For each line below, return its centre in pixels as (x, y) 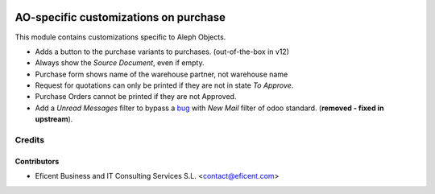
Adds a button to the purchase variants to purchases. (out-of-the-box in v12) (162, 52)
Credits (29, 140)
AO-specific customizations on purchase (120, 17)
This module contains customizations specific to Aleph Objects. (120, 37)
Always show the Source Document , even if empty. (120, 63)
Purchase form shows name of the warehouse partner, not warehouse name (162, 74)
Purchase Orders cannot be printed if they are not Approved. (136, 97)
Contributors (37, 161)
